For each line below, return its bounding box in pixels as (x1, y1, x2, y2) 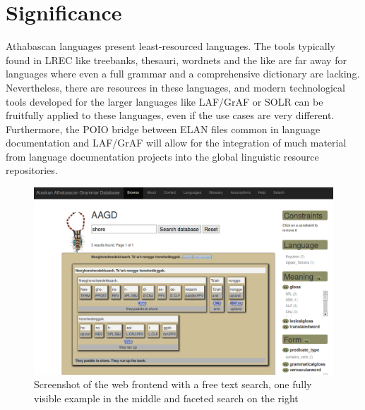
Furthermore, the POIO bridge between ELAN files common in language (6, 121, 321, 136)
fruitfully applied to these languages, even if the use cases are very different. (6, 108, 335, 123)
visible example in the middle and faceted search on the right (34, 391, 299, 406)
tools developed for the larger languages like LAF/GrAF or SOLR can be (6, 94, 323, 108)
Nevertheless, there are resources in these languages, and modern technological (6, 80, 345, 94)
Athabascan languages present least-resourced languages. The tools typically (6, 39, 335, 54)
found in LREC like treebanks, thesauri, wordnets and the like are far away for (6, 52, 347, 67)
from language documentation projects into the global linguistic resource (6, 149, 319, 163)
